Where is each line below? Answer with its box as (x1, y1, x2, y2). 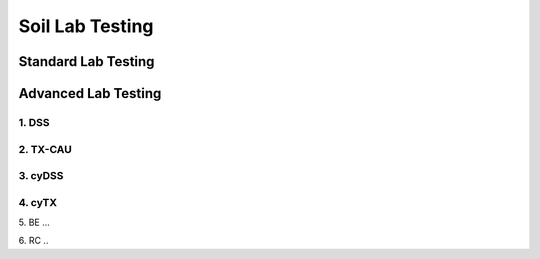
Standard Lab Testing (18, 53, 155, 70)
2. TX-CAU (18, 142, 72, 156)
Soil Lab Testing (18, 15, 154, 37)
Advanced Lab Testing (18, 85, 162, 102)
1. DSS (18, 115, 50, 129)
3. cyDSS (18, 169, 64, 183)
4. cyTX (18, 195, 57, 209)
